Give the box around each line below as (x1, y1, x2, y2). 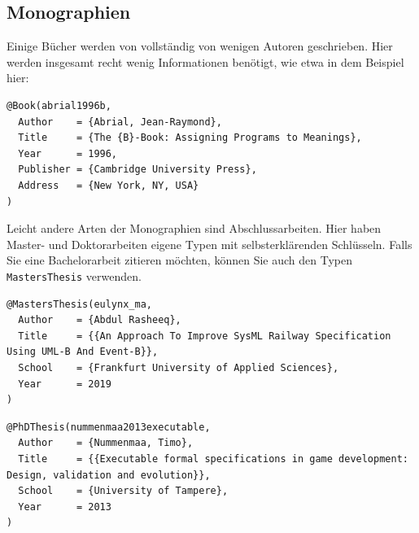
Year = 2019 (18, 378, 111, 390)
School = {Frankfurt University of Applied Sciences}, (18, 361, 339, 374)
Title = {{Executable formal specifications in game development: (18, 452, 408, 465)
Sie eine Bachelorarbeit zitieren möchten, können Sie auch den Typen (7, 251, 352, 269)
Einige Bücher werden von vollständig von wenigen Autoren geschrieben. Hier (7, 37, 393, 55)
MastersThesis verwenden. (7, 267, 142, 284)
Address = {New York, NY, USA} (18, 179, 199, 191)
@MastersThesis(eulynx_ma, (7, 298, 152, 310)
